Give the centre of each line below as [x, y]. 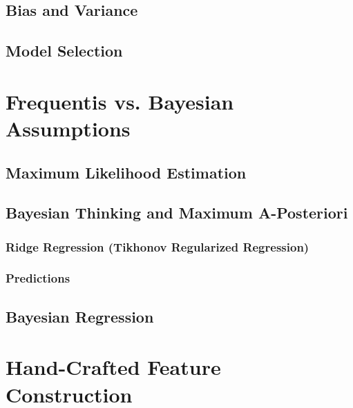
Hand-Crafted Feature [113, 367]
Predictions [38, 278]
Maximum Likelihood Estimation [126, 172]
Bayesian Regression [80, 316]
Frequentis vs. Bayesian [120, 101]
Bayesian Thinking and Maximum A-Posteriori [177, 213]
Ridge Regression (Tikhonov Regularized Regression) [158, 246]
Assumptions [68, 128]
